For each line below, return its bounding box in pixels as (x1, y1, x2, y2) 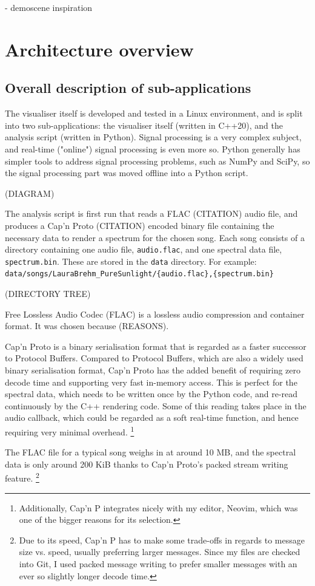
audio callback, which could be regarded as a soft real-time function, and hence (5, 411, 299, 424)
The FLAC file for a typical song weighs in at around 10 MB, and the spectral (5, 446, 296, 458)
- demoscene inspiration (5, 1, 93, 13)
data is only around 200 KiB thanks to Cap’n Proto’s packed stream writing (5, 457, 288, 470)
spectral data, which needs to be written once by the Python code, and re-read (5, 387, 298, 400)
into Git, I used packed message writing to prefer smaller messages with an (19, 557, 297, 570)
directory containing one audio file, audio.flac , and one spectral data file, (5, 243, 282, 256)
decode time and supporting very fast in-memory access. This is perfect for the (5, 375, 297, 388)
